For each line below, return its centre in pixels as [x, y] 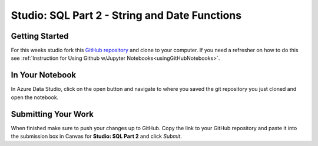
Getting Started [40, 36]
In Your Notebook [44, 75]
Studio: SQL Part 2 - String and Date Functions [126, 15]
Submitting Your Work [52, 114]
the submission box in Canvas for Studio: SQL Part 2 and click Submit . [96, 136]
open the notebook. [35, 97]
